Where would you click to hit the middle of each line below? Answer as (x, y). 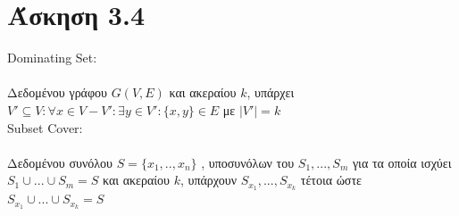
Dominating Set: (52, 58)
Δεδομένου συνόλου (60, 162)
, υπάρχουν (209, 180)
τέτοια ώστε (331, 180)
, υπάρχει (271, 92)
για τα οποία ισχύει (402, 162)
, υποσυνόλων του (248, 162)
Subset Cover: (45, 127)
